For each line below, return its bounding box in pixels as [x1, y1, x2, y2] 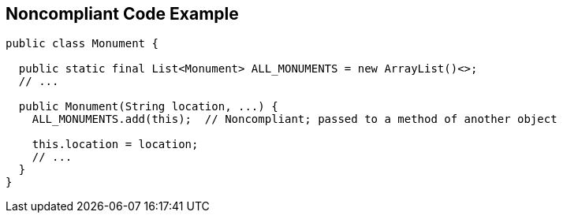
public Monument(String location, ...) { [18, 100, 278, 113]
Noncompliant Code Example [6, 4, 239, 24]
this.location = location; [32, 138, 199, 151]
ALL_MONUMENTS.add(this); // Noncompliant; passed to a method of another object [32, 113, 557, 126]
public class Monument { [6, 37, 158, 50]
